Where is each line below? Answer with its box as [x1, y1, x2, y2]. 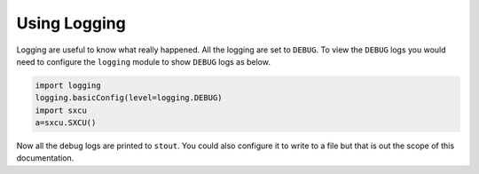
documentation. [16, 153, 75, 163]
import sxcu [35, 105, 88, 115]
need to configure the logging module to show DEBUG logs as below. [16, 56, 271, 67]
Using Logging [16, 13, 126, 33]
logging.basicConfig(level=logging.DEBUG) [35, 93, 223, 103]
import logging [35, 80, 101, 91]
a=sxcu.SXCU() [35, 118, 97, 128]
